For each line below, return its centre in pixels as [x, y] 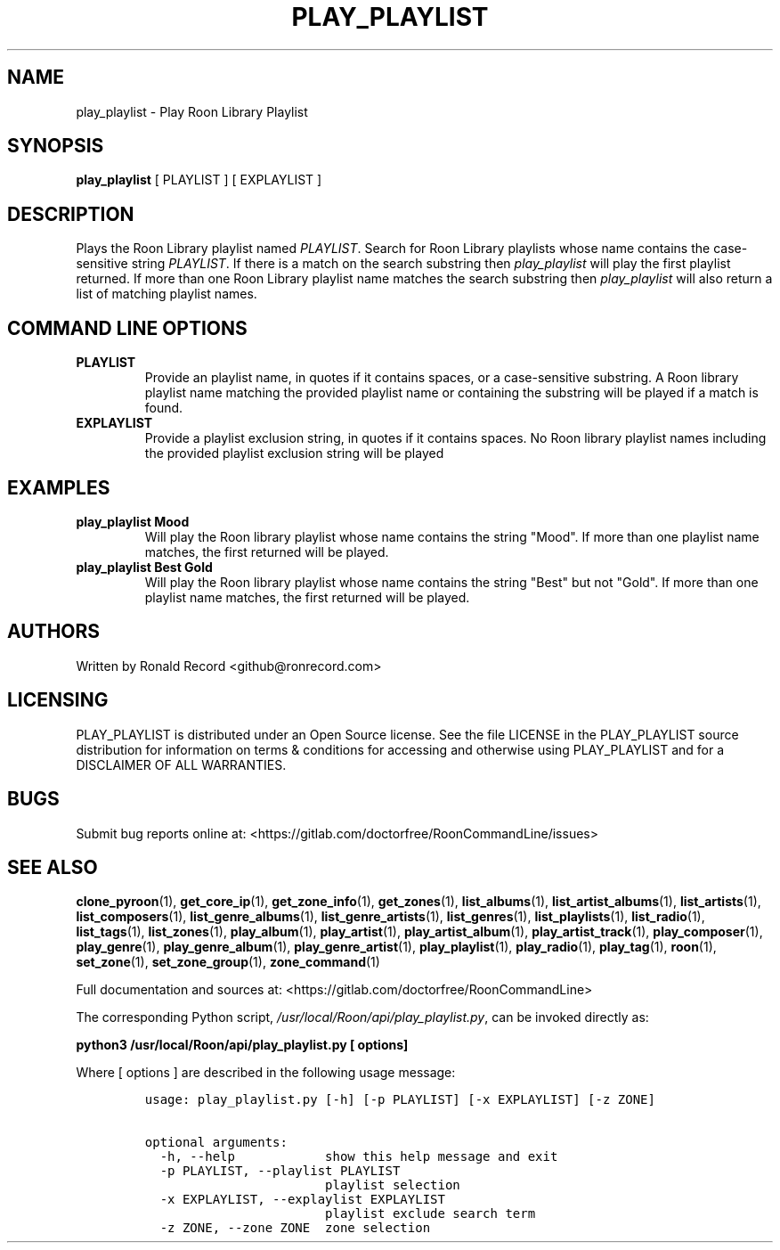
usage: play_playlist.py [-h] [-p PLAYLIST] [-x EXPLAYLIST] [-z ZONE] [400, 1100]
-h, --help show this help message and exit [359, 1157]
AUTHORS [54, 632]
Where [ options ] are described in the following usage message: [266, 1073]
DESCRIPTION [71, 214]
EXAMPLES [59, 487]
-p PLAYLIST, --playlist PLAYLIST [280, 1171]
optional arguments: [216, 1143]
